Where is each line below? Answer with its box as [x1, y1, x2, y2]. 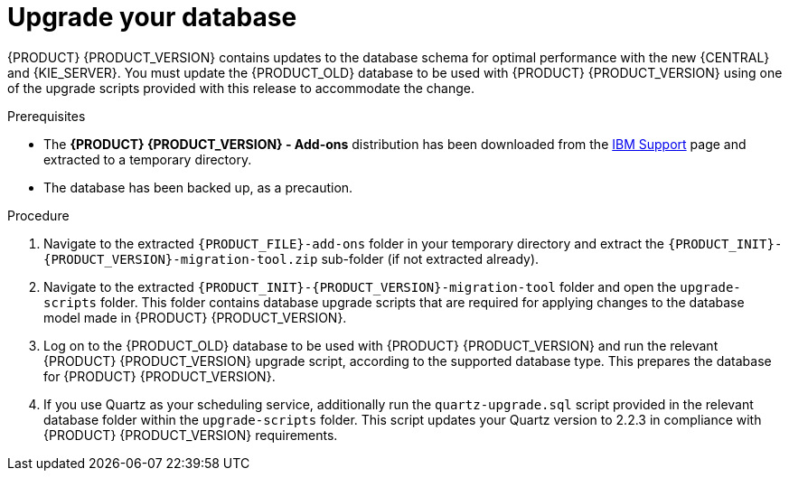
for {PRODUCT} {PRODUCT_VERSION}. [43, 368, 276, 384]
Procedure [7, 207, 70, 223]
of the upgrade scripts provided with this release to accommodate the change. [7, 80, 475, 96]
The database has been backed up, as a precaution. [43, 179, 353, 195]
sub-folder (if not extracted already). [321, 250, 540, 267]
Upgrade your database [7, 2, 297, 33]
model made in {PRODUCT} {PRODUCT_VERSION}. [43, 309, 347, 325]
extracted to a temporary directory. [43, 151, 252, 167]
